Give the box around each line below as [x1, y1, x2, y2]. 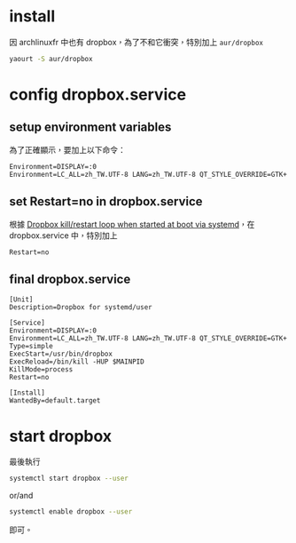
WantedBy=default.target [9, 396, 101, 405]
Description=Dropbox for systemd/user [9, 303, 152, 312]
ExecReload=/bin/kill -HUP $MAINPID [9, 357, 144, 366]
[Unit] [9, 295, 34, 304]
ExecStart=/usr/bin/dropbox [9, 349, 113, 359]
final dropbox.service [9, 272, 131, 287]
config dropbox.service [9, 84, 187, 104]
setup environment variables [9, 120, 172, 135]
